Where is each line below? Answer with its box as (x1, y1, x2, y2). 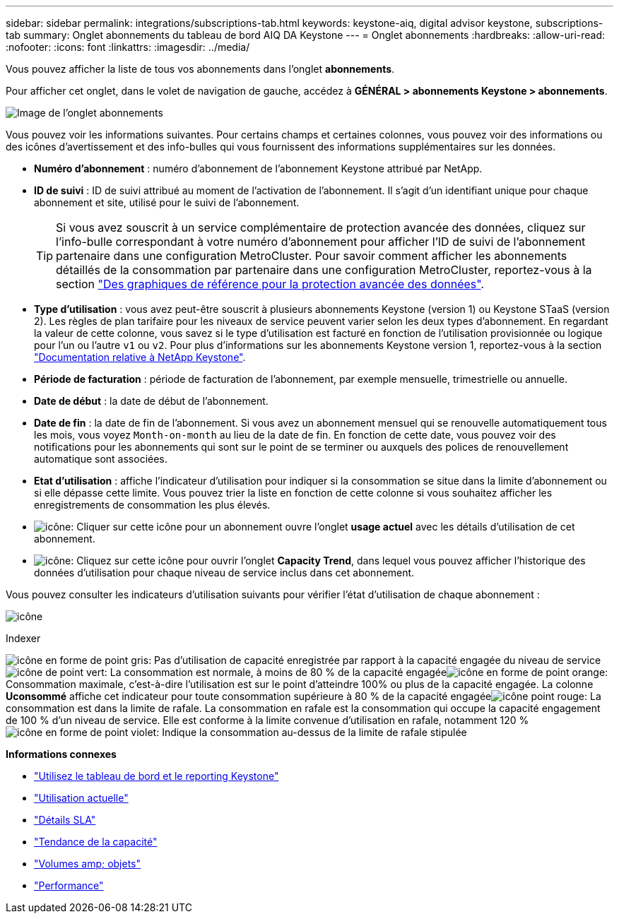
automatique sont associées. (34, 453, 167, 465)
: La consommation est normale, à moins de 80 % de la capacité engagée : (104, 666, 608, 678)
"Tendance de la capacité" (34, 836, 158, 848)
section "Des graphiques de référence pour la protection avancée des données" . (56, 277, 485, 291)
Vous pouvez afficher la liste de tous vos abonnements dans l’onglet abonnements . (6, 63, 395, 75)
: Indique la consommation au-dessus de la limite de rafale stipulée (156, 726, 467, 738)
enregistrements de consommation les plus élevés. (34, 499, 271, 511)
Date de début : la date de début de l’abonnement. (34, 395, 269, 407)
